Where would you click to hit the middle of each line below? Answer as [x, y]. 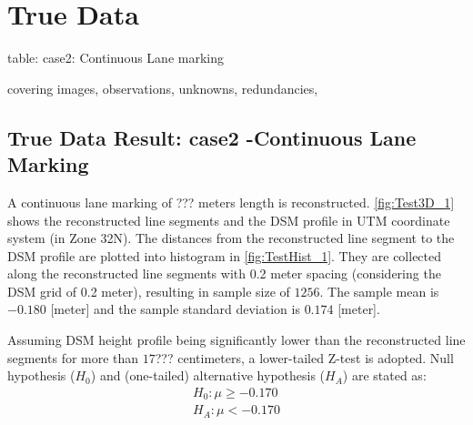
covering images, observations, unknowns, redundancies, [163, 88]
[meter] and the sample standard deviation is [175, 309]
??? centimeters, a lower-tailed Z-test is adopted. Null [304, 357]
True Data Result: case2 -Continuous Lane [212, 137]
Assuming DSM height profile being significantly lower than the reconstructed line [236, 340]
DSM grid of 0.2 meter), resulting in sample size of [149, 291]
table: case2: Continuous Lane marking [116, 58]
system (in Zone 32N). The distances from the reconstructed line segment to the [231, 238]
